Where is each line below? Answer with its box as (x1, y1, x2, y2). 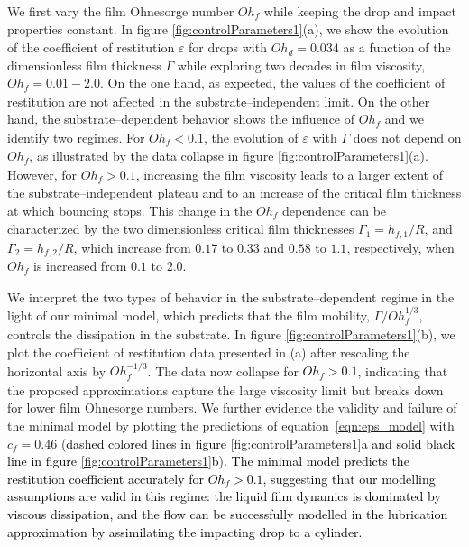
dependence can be (281, 200, 387, 219)
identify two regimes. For (7, 127, 145, 146)
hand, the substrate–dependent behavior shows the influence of (7, 109, 355, 128)
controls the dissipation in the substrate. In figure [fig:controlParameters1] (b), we (7, 325, 455, 344)
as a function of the (343, 38, 451, 57)
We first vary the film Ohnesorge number (7, 2, 234, 20)
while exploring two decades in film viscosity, (177, 55, 426, 74)
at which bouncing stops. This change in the (7, 200, 253, 219)
